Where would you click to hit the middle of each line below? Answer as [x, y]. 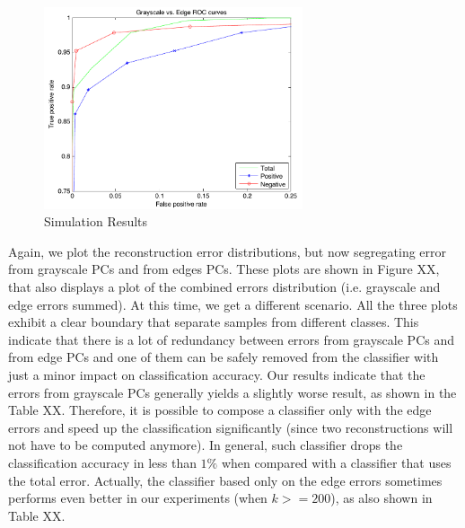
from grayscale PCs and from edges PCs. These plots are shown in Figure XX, [224, 269]
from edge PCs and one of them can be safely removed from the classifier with [224, 357]
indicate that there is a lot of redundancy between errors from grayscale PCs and [231, 339]
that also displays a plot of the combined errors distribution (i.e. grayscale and [224, 287]
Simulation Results [96, 221]
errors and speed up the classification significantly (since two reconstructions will [231, 427]
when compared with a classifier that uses [336, 462]
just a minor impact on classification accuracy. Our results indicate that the [217, 375]
